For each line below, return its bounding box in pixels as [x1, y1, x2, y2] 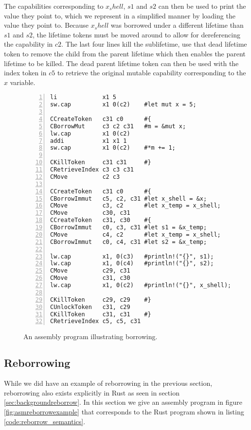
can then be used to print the [158, 1, 246, 11]
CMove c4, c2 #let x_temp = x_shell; [50, 231, 221, 238]
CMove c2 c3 [50, 173, 120, 180]
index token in [4, 68, 47, 78]
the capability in [4, 39, 53, 49]
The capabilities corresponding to [4, 1, 104, 11]
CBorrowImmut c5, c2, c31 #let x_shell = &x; [50, 195, 207, 202]
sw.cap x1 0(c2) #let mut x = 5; [50, 101, 197, 108]
